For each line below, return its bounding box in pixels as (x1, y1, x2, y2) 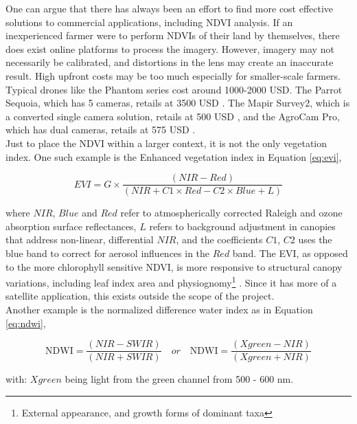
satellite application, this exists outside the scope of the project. (5, 289, 275, 303)
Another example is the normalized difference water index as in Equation (5, 302, 313, 316)
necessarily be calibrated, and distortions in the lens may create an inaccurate (5, 55, 334, 69)
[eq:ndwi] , (5, 315, 46, 330)
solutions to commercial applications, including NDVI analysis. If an (5, 14, 293, 29)
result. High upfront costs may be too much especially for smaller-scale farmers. (5, 68, 341, 82)
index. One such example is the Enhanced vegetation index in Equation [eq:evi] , (5, 149, 342, 164)
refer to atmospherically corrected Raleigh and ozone (120, 205, 343, 220)
